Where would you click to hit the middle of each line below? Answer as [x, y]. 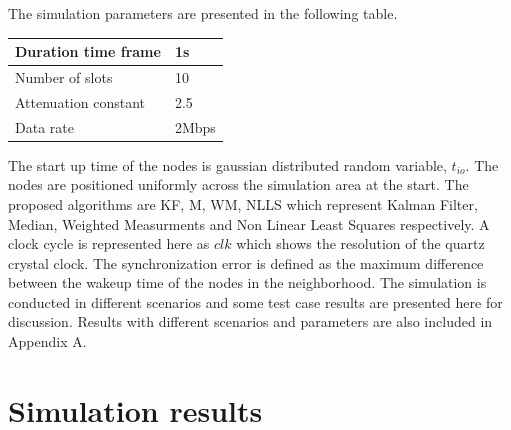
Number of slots [64, 76]
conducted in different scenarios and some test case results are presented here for [255, 301]
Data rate [44, 126]
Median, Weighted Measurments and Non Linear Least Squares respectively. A [249, 223]
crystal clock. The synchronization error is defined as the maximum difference [246, 262]
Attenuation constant [80, 101]
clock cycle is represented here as [109, 243]
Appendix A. [47, 341]
